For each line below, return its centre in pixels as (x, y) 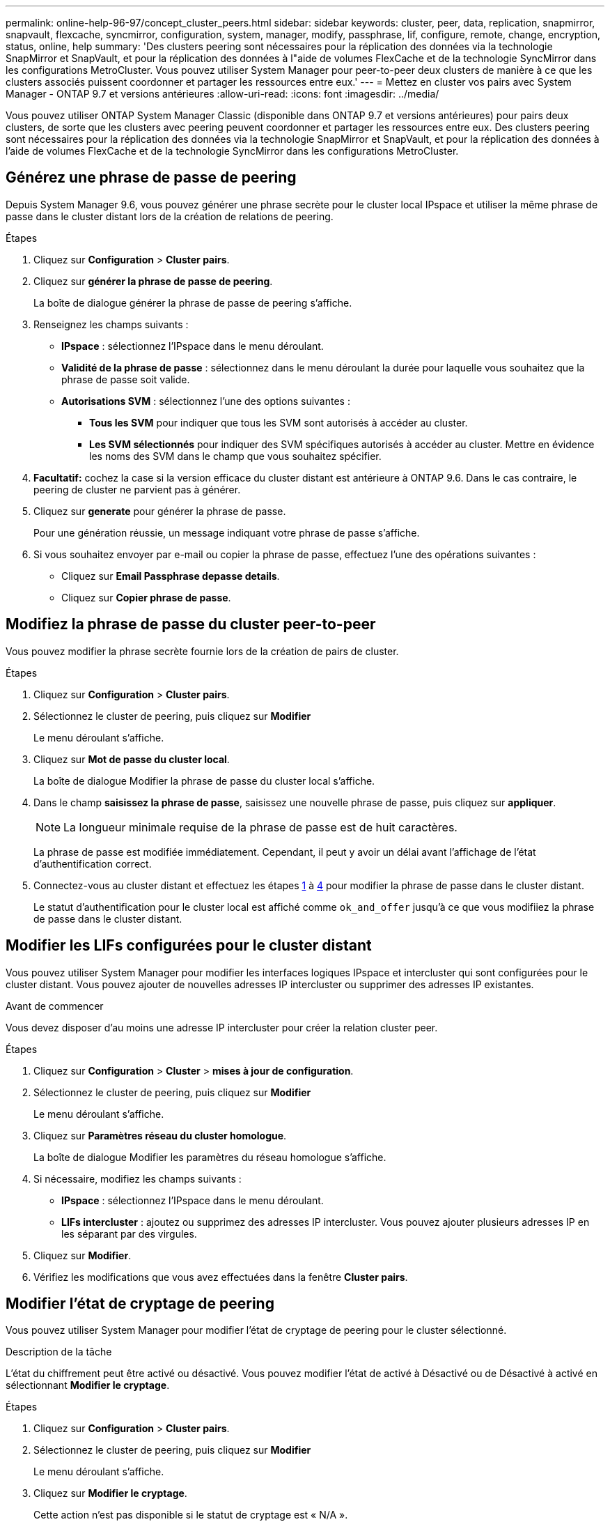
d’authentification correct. (93, 863)
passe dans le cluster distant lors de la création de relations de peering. (170, 216)
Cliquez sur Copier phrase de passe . (146, 597)
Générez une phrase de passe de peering (151, 178)
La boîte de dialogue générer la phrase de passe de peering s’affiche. (193, 302)
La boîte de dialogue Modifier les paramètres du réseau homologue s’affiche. (210, 1157)
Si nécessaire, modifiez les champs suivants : (138, 1178)
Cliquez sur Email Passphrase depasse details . (171, 576)
